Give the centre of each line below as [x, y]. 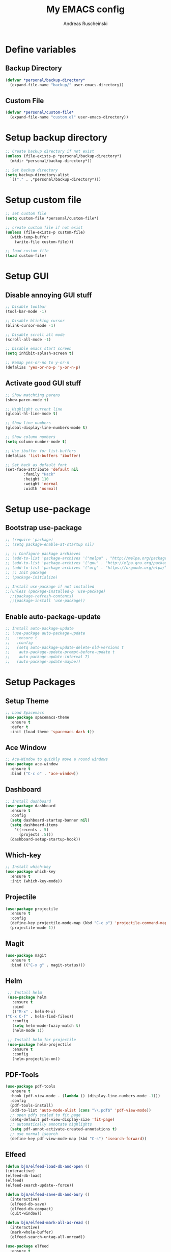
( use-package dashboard [31, 806]
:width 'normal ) [41, 489]
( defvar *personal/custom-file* [39, 113]
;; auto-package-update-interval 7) [48, 657]
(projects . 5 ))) [36, 834]
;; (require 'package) [29, 540]
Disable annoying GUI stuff [49, 295]
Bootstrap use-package [44, 528]
